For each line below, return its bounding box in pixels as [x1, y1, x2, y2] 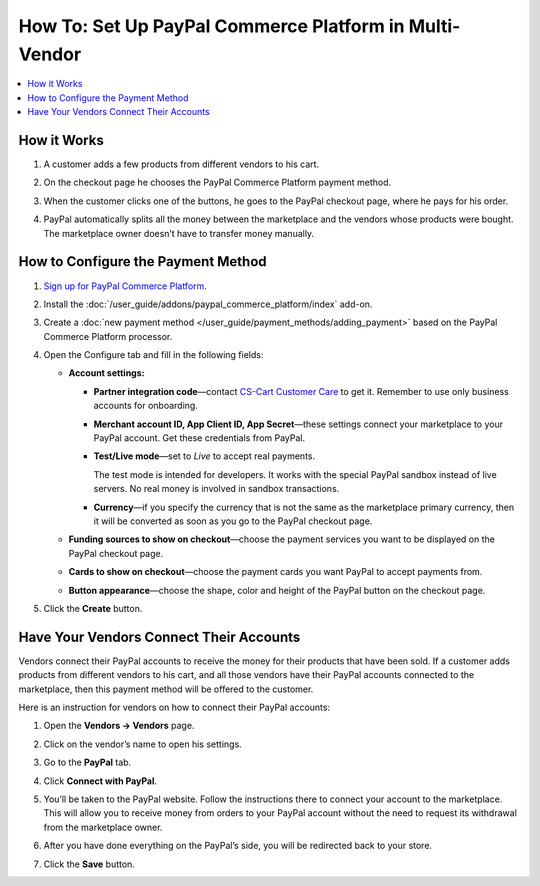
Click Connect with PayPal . [43, 775, 158, 787]
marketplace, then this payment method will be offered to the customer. [18, 683, 314, 695]
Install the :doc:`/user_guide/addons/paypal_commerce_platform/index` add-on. [43, 298, 373, 310]
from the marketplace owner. [43, 821, 163, 833]
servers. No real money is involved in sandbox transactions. [93, 483, 340, 495]
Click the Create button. [43, 602, 143, 614]
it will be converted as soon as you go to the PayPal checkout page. [93, 515, 373, 527]
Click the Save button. [43, 858, 135, 870]
